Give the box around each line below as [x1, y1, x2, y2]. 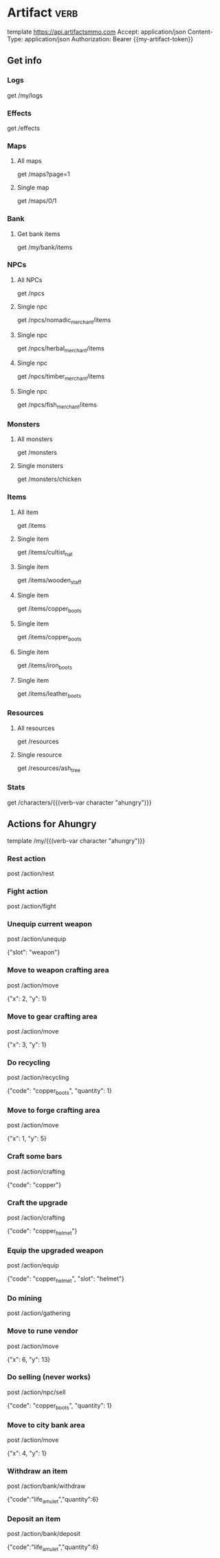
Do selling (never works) [7, 1372, 91, 1382]
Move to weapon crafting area [7, 965, 109, 975]
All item [16, 508, 39, 516]
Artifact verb [7, 5, 78, 21]
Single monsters [16, 462, 64, 470]
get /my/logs [7, 91, 43, 99]
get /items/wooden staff [16, 576, 82, 586]
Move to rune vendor [7, 1326, 78, 1336]
